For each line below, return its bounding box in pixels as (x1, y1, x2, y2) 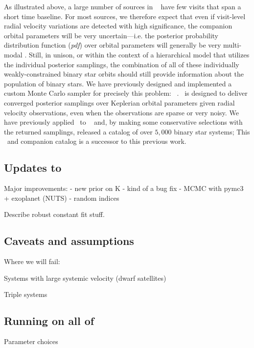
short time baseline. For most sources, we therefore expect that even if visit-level (4, 11, 246, 21)
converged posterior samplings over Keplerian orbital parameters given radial (4, 97, 235, 107)
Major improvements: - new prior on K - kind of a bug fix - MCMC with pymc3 (4, 183, 244, 193)
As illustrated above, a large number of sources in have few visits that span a (4, 1, 241, 11)
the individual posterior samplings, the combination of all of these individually (4, 59, 239, 69)
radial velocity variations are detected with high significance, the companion (4, 21, 232, 31)
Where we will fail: (4, 256, 60, 267)
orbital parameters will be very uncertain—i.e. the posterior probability (4, 30, 219, 40)
